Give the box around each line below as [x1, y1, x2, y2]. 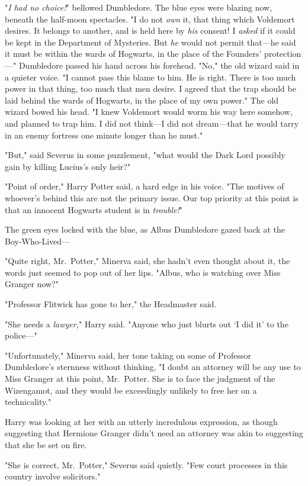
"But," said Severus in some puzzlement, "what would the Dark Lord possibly [5, 149, 285, 161]
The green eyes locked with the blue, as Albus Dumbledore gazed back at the [5, 223, 285, 236]
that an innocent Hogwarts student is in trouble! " [5, 203, 183, 215]
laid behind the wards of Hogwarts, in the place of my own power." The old [5, 94, 279, 106]
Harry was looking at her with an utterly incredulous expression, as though [5, 415, 278, 427]
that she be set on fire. [5, 439, 87, 450]
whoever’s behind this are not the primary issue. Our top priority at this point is [5, 191, 299, 204]
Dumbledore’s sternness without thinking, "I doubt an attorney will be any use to [5, 361, 301, 373]
